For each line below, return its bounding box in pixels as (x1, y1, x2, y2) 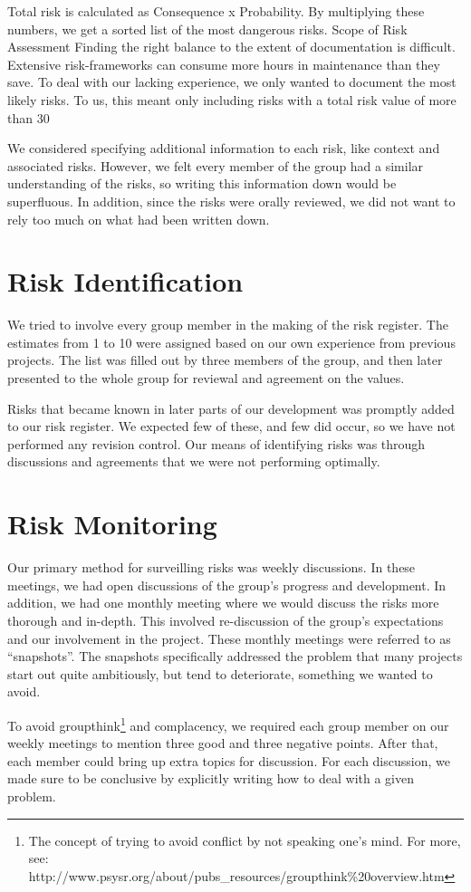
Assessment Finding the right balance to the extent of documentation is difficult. (7, 37, 456, 56)
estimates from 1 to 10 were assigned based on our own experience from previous (7, 332, 456, 351)
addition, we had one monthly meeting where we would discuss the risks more (7, 593, 439, 612)
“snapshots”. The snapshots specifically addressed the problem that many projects (7, 647, 463, 666)
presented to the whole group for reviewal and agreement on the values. (7, 369, 405, 388)
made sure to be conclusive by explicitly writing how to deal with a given (7, 769, 414, 788)
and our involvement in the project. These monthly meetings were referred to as (7, 628, 451, 647)
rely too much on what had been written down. (7, 209, 270, 228)
